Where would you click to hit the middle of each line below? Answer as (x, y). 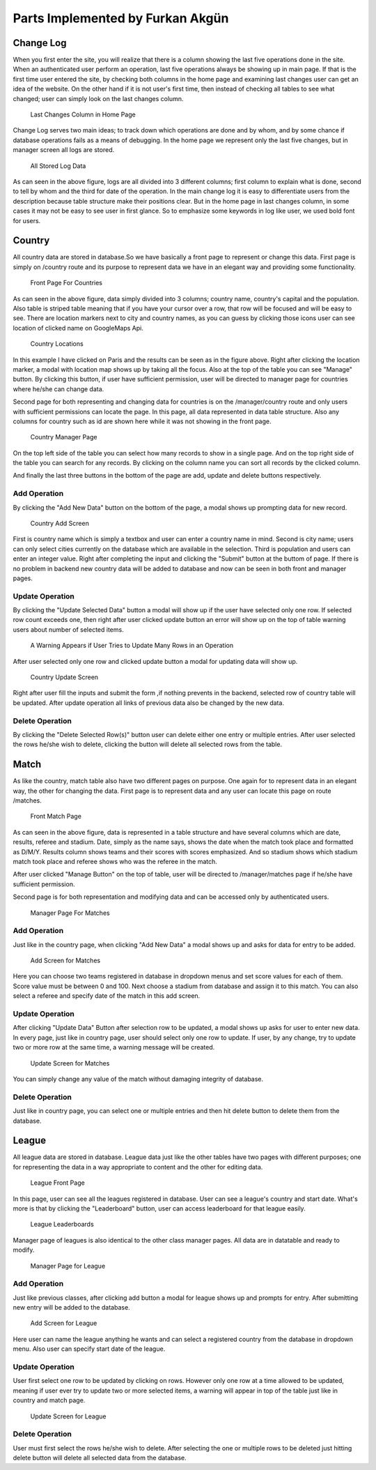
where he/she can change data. (58, 389)
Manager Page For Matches (70, 913)
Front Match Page (56, 817)
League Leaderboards (62, 1225)
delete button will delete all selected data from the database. (100, 1458)
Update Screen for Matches (70, 1063)
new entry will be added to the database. (71, 1308)
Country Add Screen (60, 523)
